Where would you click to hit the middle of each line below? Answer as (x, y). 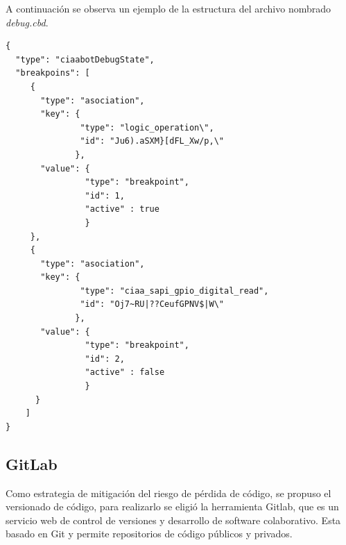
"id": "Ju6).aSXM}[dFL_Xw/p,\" (152, 141)
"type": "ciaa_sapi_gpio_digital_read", (174, 291)
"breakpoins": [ (53, 73)
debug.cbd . (27, 22)
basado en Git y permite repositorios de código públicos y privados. (149, 534)
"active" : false (125, 372)
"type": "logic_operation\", (147, 127)
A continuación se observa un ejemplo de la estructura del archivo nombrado (168, 8)
